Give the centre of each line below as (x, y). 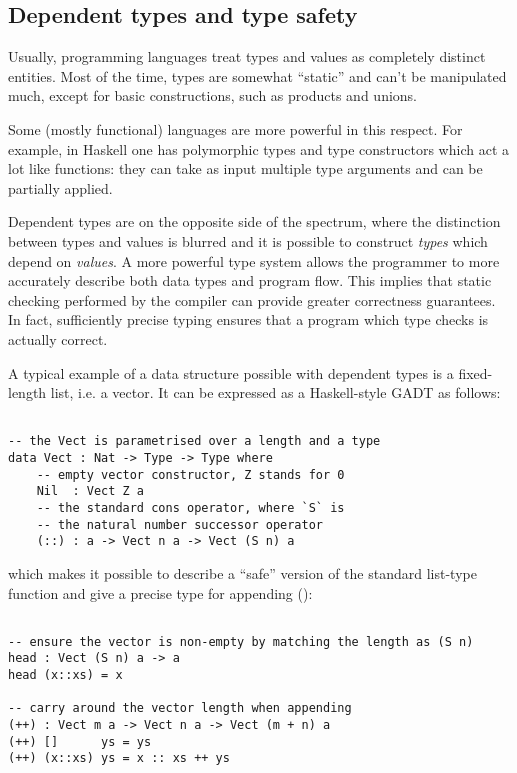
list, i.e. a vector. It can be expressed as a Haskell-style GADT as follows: (275, 392)
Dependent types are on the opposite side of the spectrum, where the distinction (254, 221)
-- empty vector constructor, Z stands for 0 (190, 474)
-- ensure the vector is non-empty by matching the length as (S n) (241, 641)
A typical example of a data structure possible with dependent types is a (231, 372)
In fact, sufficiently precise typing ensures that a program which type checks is (248, 319)
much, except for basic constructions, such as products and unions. (212, 95)
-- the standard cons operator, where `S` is (190, 507)
